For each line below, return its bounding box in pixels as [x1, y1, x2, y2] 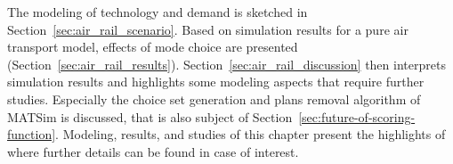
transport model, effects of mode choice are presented [7, 37, 298, 56]
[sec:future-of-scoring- [298, 107, 416, 126]
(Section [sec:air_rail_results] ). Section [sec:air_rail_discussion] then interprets [7, 54, 446, 73]
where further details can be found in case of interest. [7, 142, 299, 160]
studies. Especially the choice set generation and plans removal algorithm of [7, 89, 421, 108]
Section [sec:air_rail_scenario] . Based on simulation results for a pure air [7, 20, 409, 38]
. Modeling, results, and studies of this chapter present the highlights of [55, 125, 446, 143]
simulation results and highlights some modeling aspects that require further [7, 72, 425, 91]
